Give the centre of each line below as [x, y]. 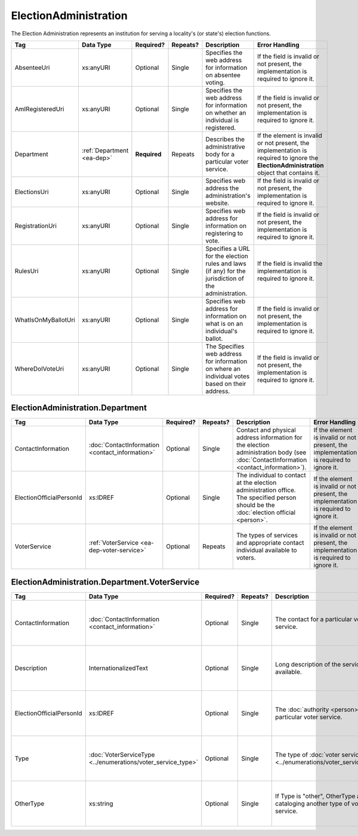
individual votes [228, 376]
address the [222, 188]
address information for [269, 438]
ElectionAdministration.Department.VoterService [105, 582]
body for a [220, 154]
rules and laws [226, 263]
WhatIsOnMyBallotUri [45, 319]
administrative [226, 146]
